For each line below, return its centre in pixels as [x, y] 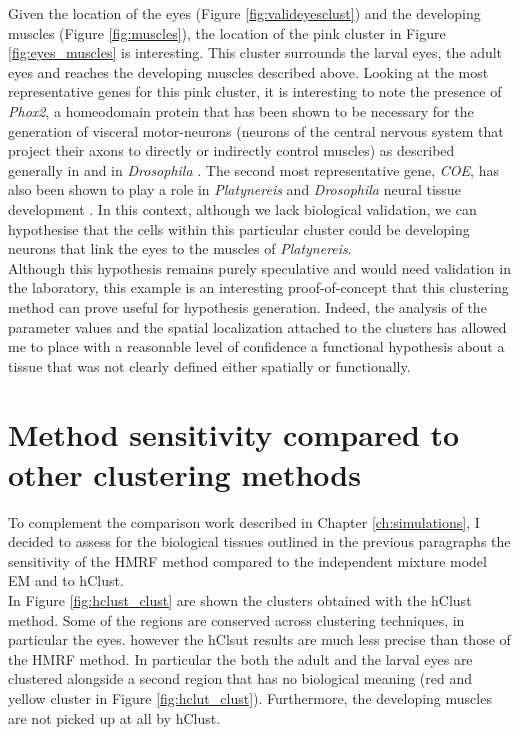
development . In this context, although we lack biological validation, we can [242, 208]
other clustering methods [184, 473]
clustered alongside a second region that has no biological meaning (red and [240, 678]
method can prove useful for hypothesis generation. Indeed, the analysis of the [247, 306]
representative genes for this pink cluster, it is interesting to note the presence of [255, 91]
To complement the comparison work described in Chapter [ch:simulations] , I [244, 521]
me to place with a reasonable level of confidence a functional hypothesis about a [256, 346]
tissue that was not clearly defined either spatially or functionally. [209, 365]
